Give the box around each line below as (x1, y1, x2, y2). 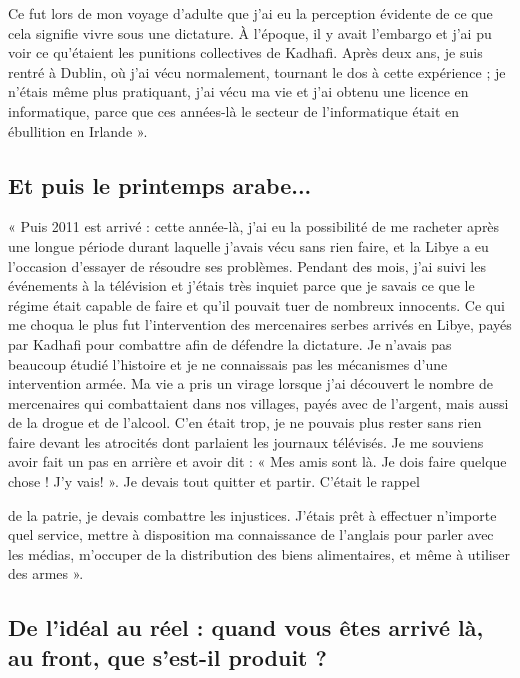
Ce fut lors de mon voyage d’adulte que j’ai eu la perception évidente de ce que (8, 3, 493, 23)
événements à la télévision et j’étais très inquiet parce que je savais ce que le (8, 275, 475, 296)
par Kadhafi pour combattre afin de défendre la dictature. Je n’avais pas (8, 333, 452, 354)
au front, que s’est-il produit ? (8, 641, 327, 672)
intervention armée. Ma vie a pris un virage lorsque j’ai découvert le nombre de (8, 373, 493, 394)
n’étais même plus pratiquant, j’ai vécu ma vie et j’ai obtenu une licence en (8, 81, 469, 102)
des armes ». (8, 563, 84, 584)
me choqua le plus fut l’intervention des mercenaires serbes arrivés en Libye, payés (8, 314, 512, 335)
